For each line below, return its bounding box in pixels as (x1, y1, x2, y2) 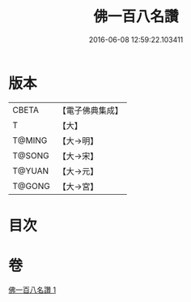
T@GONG (12, 180, 50, 192)
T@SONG (12, 149, 50, 161)
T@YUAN (12, 165, 49, 176)
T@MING (12, 135, 48, 146)
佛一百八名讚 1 (8, 285, 57, 295)
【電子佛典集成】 (57, 105, 123, 116)
